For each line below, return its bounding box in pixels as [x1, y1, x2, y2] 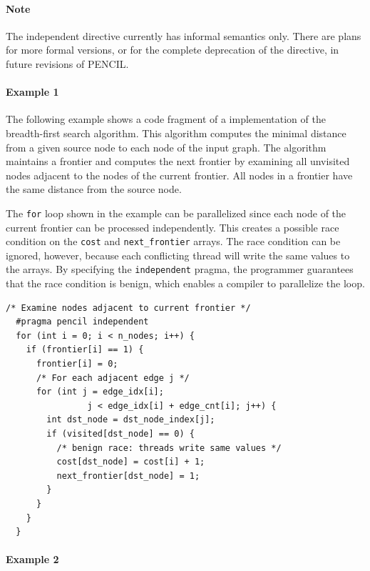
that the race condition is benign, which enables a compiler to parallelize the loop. [6, 276, 365, 291]
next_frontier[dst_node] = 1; [56, 470, 200, 481]
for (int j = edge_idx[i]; [36, 387, 164, 397]
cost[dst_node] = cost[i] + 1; [56, 457, 205, 467]
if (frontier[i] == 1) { [26, 344, 144, 355]
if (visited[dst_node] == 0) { [46, 429, 195, 440]
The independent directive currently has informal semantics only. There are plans [6, 28, 361, 43]
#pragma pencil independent [16, 317, 149, 327]
